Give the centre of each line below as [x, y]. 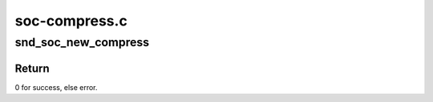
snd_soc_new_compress [82, 42]
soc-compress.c [71, 21]
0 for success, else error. [56, 87]
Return [32, 68]
